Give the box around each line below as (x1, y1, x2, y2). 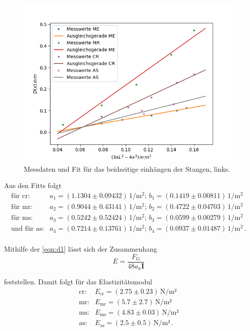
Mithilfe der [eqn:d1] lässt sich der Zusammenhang (4, 244, 157, 254)
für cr (11, 192, 28, 199)
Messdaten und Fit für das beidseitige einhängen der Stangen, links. (24, 163, 230, 174)
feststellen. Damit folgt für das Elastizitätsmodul (4, 276, 152, 287)
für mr (11, 203, 31, 210)
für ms (11, 214, 31, 222)
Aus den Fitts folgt (4, 180, 62, 191)
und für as (11, 225, 43, 233)
